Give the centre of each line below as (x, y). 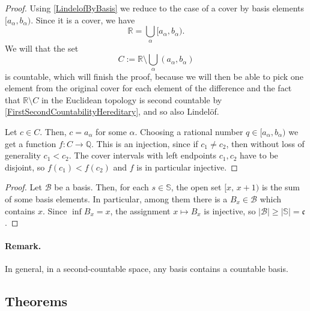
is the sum (281, 187)
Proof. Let (23, 187)
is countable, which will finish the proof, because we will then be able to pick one (154, 76)
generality (23, 155)
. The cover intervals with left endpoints (142, 155)
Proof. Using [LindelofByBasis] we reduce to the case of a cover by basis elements (155, 8)
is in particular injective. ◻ (187, 167)
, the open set (196, 187)
